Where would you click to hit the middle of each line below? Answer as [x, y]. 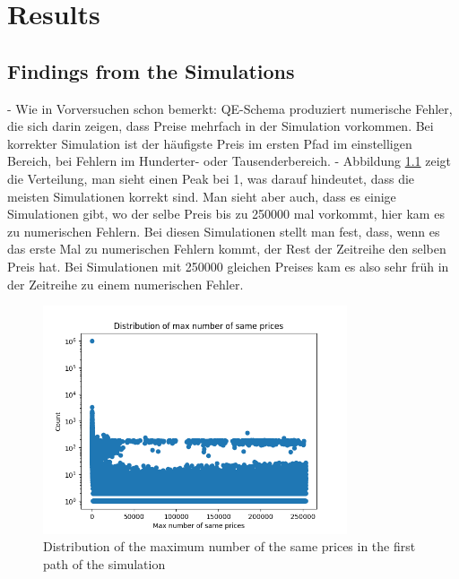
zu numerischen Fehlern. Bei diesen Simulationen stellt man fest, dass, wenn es [224, 231]
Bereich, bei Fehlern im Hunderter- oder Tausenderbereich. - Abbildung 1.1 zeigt [229, 161]
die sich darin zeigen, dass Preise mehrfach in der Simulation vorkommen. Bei [221, 126]
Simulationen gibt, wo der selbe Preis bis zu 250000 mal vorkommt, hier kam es [226, 214]
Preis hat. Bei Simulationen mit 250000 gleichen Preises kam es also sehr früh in [228, 266]
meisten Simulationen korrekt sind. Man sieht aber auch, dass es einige [202, 196]
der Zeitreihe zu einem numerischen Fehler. [126, 284]
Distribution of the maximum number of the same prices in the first [229, 546]
